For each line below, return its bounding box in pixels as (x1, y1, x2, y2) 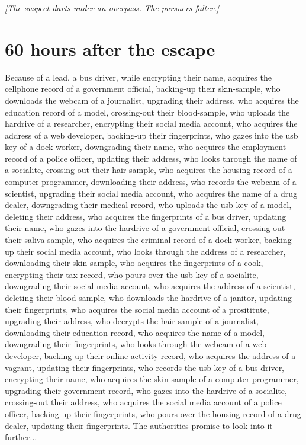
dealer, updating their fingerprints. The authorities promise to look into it (5, 419, 273, 431)
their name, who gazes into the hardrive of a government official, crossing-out (5, 222, 285, 234)
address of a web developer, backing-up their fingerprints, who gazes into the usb (5, 129, 298, 141)
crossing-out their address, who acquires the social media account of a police (5, 396, 282, 408)
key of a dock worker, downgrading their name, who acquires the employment (5, 140, 286, 153)
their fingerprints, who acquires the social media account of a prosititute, (5, 303, 269, 315)
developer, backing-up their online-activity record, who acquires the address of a (5, 349, 296, 361)
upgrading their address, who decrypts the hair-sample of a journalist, (5, 315, 259, 327)
